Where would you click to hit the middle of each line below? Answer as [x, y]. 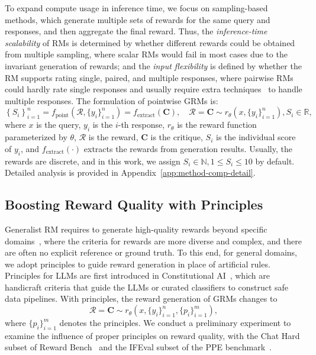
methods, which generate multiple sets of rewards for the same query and [138, 19]
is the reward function [217, 125]
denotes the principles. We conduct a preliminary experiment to [175, 323]
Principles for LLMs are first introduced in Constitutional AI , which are [137, 275]
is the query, [59, 125]
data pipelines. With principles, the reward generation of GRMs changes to [141, 298]
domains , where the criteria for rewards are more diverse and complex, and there [153, 241]
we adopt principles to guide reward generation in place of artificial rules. [138, 264]
